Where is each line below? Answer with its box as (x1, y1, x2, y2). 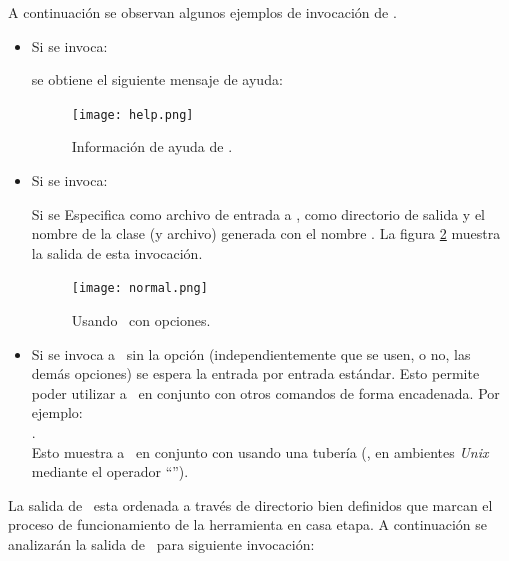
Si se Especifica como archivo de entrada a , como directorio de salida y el (31, 203, 485, 224)
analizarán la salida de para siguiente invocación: (8, 534, 315, 554)
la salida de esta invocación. (31, 242, 203, 263)
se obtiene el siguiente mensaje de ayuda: (31, 69, 283, 90)
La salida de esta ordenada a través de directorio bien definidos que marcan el (8, 494, 493, 515)
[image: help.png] (71, 107, 194, 122)
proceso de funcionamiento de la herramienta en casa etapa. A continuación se (8, 514, 488, 535)
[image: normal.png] (71, 281, 208, 296)
